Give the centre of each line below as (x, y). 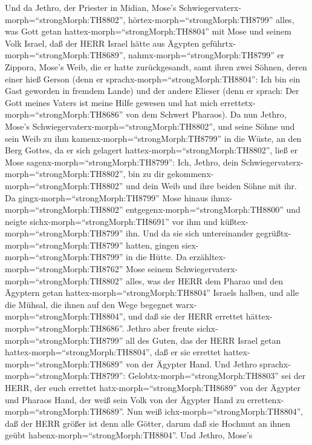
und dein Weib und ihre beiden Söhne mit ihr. (211, 185)
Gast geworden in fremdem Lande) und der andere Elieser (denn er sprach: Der (152, 91)
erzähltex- (208, 257)
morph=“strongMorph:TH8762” (64, 269)
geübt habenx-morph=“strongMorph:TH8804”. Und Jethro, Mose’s (129, 435)
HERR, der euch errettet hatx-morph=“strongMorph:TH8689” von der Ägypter (153, 387)
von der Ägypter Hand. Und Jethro (191, 363)
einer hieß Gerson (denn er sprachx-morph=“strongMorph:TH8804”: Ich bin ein (153, 79)
